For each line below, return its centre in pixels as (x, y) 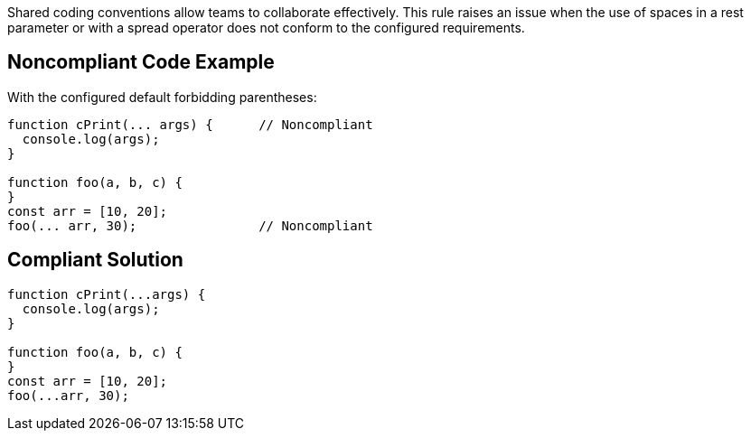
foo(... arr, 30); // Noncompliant (190, 225)
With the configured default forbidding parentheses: (162, 97)
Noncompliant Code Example (141, 62)
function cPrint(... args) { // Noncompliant (190, 124)
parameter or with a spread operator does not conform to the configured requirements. (266, 28)
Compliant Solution (95, 260)
